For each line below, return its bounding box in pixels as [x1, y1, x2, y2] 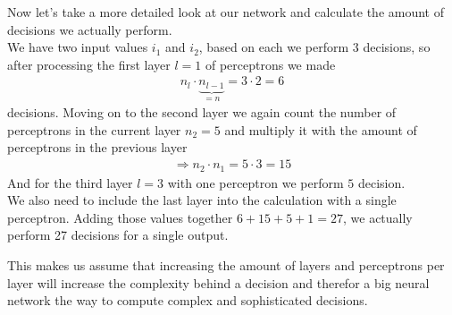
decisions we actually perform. [7, 20, 172, 38]
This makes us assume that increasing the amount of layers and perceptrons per [7, 255, 445, 274]
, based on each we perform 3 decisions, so [198, 38, 431, 56]
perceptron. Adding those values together [7, 208, 233, 226]
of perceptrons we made [205, 55, 336, 73]
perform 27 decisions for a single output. [7, 226, 229, 244]
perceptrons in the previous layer [7, 138, 188, 157]
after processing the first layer [7, 55, 171, 73]
